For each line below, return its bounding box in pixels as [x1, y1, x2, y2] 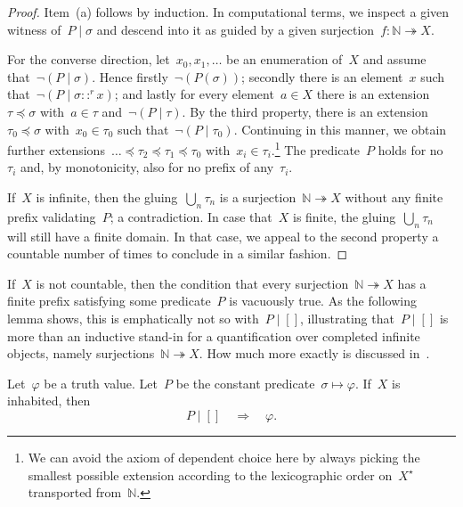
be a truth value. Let [44, 373, 158, 392]
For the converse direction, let [7, 50, 170, 69]
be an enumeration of [226, 50, 343, 69]
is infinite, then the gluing [36, 188, 178, 206]
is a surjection [219, 188, 296, 206]
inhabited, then [7, 391, 91, 410]
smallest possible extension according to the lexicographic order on [28, 465, 393, 484]
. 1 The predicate [271, 138, 361, 159]
